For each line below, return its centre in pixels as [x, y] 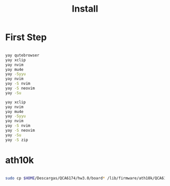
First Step [26, 37]
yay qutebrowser [22, 55]
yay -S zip [17, 140]
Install [85, 9]
